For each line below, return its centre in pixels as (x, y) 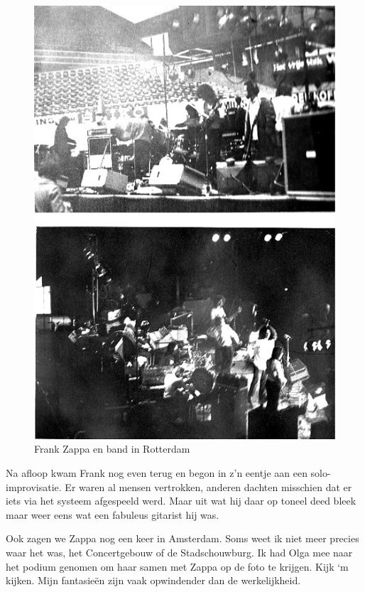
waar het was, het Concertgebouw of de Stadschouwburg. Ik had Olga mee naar (179, 553)
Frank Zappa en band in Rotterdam (112, 449)
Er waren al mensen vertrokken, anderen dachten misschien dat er (208, 486)
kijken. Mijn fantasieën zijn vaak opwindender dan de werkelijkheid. (153, 580)
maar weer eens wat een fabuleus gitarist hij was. (113, 514)
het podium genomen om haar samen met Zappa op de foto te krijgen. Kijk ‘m (177, 566)
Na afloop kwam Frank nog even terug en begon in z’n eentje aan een (157, 473)
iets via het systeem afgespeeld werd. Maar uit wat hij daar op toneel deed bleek (181, 501)
